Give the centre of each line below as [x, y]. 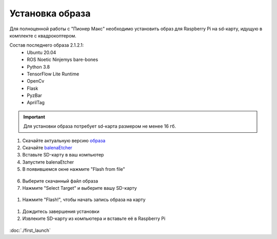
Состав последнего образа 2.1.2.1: [47, 45]
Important [34, 117]
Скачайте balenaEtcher [47, 148]
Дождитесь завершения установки [61, 211]
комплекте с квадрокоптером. [43, 35]
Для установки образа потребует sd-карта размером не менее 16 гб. [100, 126]
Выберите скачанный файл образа [60, 181]
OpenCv [36, 81]
